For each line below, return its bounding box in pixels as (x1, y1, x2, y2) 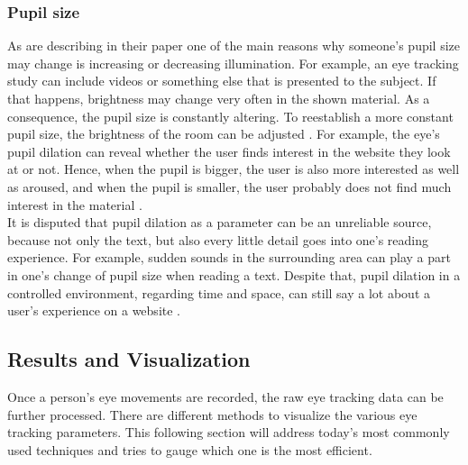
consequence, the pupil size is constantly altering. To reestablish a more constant (7, 106, 454, 125)
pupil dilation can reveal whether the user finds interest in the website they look (7, 141, 451, 160)
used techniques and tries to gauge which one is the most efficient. (7, 440, 372, 459)
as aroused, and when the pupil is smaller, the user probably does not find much (7, 177, 452, 196)
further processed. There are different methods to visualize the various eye (7, 405, 418, 424)
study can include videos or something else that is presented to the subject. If (7, 71, 436, 90)
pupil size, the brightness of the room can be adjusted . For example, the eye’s (7, 124, 440, 143)
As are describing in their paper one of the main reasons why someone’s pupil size (7, 36, 460, 55)
